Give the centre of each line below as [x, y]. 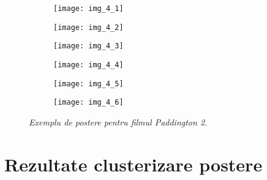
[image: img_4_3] [88, 46]
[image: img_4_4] [88, 65]
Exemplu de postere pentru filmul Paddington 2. [118, 122]
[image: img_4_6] [88, 103]
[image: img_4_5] [88, 84]
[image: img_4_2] [88, 27]
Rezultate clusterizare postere [133, 164]
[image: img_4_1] [88, 9]
